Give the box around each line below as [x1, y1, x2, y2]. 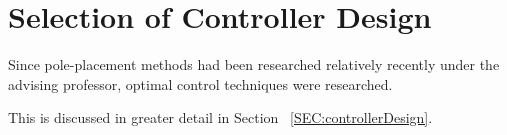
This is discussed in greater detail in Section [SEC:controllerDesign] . [8, 107, 433, 128]
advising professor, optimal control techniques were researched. [8, 73, 393, 94]
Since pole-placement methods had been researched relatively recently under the [8, 54, 500, 75]
